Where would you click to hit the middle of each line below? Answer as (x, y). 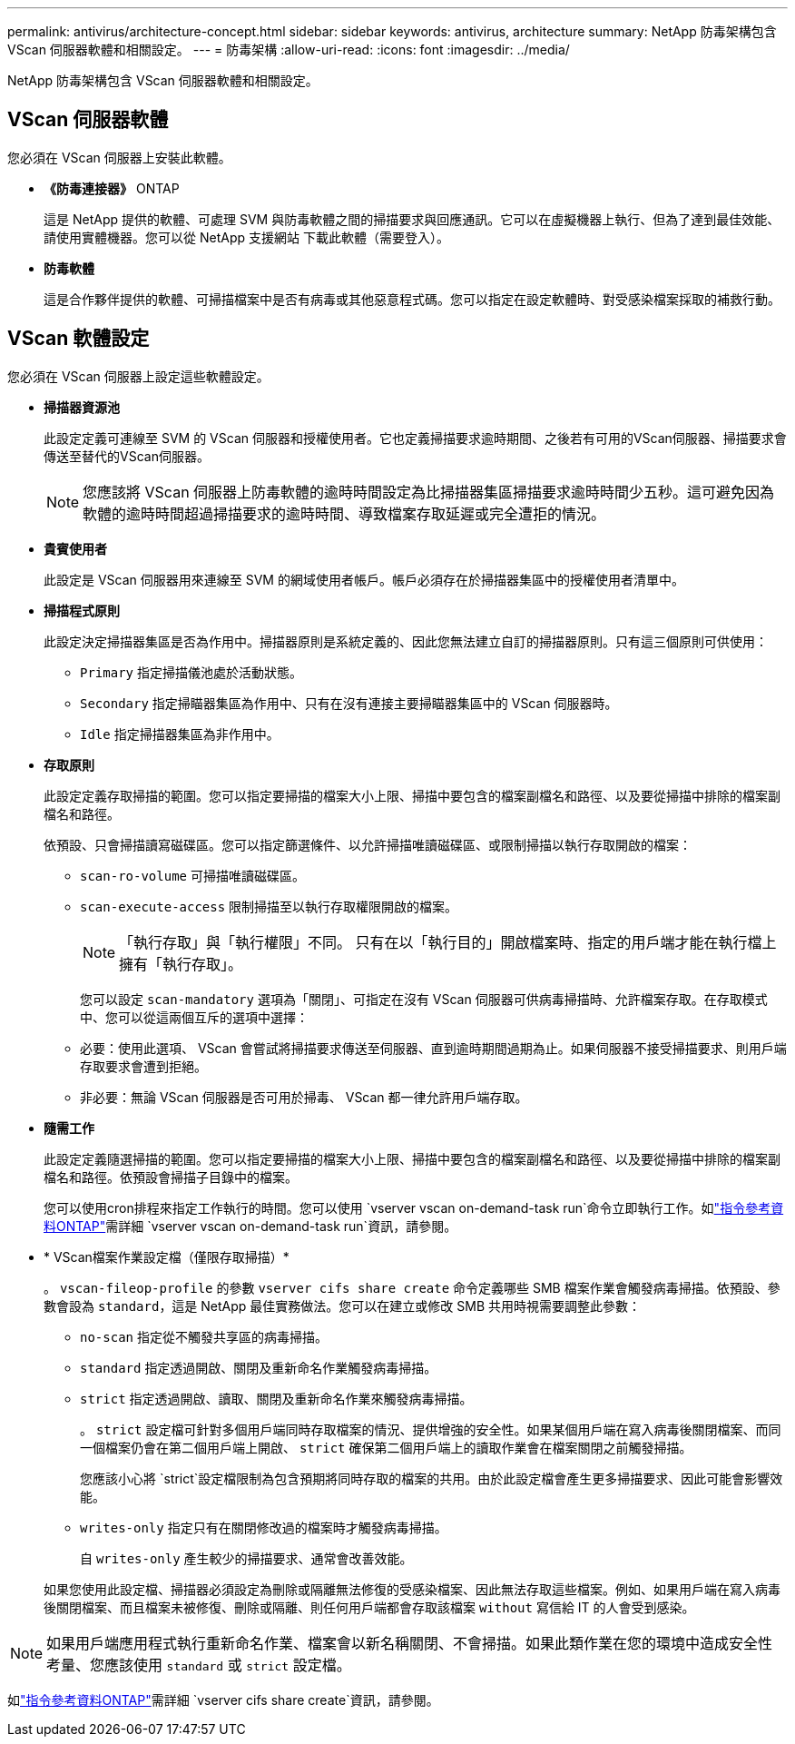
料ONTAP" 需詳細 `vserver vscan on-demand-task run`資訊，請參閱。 (250, 1226)
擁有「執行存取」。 (181, 964)
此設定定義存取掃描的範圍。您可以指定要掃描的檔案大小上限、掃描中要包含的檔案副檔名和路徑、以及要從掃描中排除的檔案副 (412, 795)
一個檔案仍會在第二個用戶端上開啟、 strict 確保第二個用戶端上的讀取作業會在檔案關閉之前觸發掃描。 (386, 1447)
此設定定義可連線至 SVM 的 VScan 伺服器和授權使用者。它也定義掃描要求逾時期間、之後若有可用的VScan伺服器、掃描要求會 (415, 438)
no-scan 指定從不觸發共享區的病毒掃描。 (204, 1336)
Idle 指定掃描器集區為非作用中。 (180, 734)
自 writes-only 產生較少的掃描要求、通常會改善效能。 (246, 1558)
